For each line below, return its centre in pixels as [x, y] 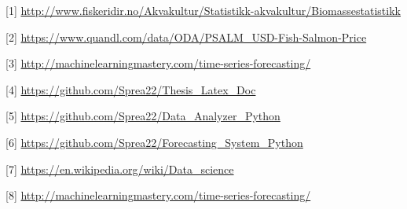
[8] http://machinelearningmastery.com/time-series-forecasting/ [158, 195]
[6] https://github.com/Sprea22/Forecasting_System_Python [154, 142]
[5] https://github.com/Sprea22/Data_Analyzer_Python [143, 116]
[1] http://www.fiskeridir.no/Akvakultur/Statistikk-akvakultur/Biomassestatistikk [203, 10]
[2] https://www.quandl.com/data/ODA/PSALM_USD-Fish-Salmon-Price [186, 37]
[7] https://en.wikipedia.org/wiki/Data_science [120, 169]
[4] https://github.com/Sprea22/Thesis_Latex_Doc [131, 89]
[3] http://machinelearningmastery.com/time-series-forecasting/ [158, 63]
